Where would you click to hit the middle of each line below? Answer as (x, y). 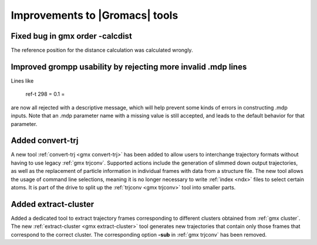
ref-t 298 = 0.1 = (45, 94)
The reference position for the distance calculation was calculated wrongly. (102, 50)
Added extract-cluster (53, 204)
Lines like (22, 81)
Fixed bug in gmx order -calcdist (71, 36)
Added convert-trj (45, 141)
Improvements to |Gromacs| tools (95, 15)
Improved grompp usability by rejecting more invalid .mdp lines (129, 67)
